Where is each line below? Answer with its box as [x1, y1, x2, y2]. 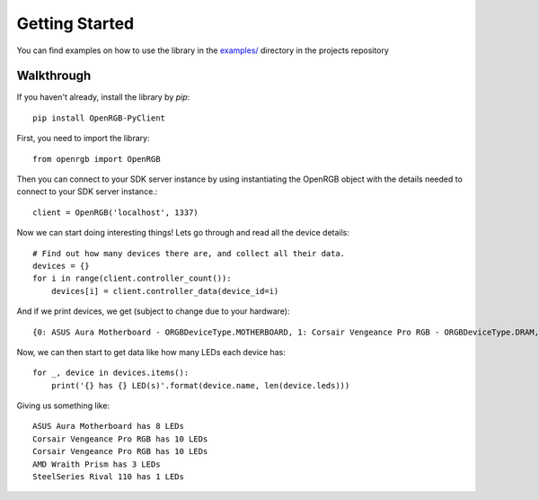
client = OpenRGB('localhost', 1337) [32, 207, 199, 218]
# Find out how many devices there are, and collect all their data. [32, 248, 346, 258]
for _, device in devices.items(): [32, 368, 190, 378]
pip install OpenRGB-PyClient [32, 112, 166, 123]
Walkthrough [16, 68, 92, 84]
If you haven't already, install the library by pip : [16, 92, 190, 103]
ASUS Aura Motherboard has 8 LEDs [32, 421, 184, 432]
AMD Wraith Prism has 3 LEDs [32, 459, 161, 469]
